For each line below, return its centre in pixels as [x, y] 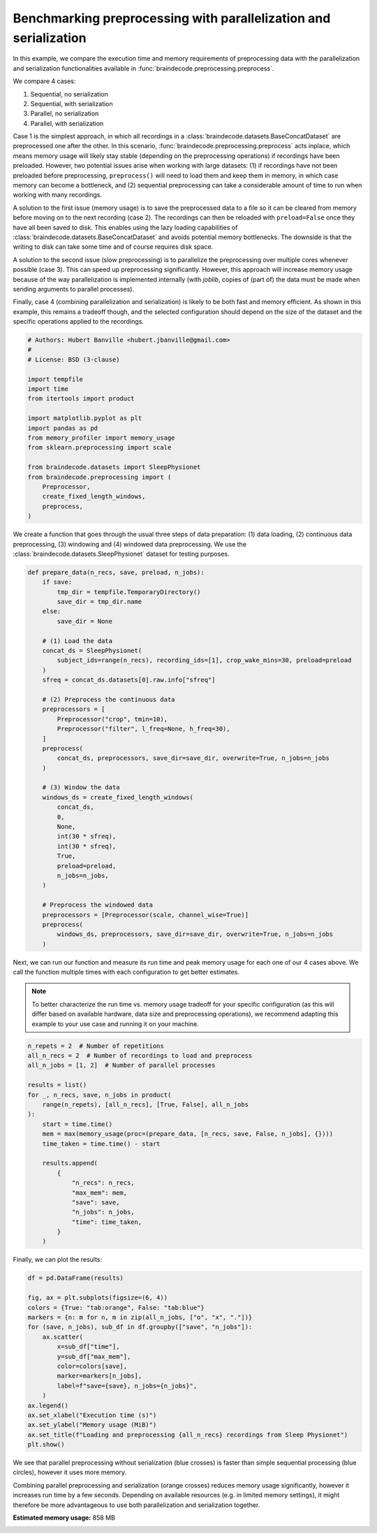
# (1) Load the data [77, 641]
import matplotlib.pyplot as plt [85, 418]
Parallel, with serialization [67, 123]
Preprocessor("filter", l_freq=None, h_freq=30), [143, 729]
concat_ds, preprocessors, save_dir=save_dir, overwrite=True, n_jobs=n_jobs [193, 758]
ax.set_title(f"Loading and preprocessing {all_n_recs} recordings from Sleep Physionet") [188, 1434]
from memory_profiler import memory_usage [101, 438]
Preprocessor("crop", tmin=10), [112, 719]
